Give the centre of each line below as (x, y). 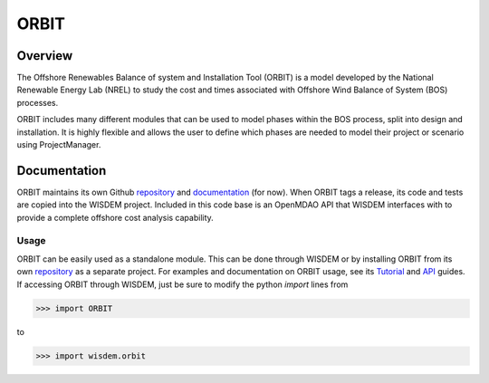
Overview (45, 56)
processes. (38, 102)
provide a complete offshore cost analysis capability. (115, 217)
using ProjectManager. (59, 145)
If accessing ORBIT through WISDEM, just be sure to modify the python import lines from (182, 284)
